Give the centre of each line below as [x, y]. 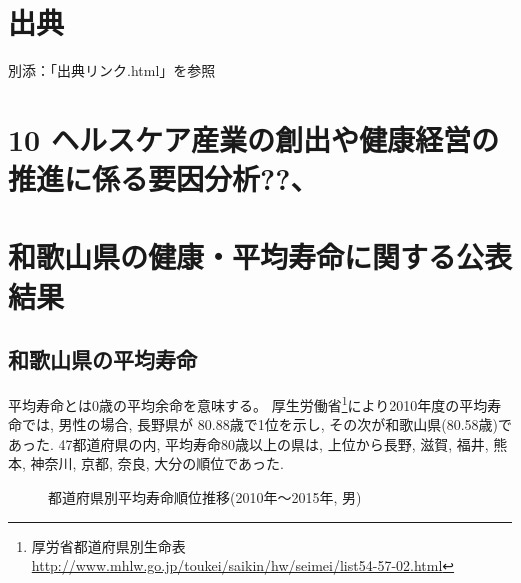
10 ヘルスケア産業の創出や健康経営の [253, 138]
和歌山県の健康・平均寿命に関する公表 [260, 256]
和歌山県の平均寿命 [102, 359]
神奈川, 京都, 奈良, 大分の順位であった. [157, 463]
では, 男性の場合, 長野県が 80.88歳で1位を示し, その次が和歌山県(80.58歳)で [266, 424]
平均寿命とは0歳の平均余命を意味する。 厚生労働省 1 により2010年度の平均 [248, 403]
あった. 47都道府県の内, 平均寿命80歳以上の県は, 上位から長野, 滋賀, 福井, [248, 443]
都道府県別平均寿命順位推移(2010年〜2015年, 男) [205, 497]
